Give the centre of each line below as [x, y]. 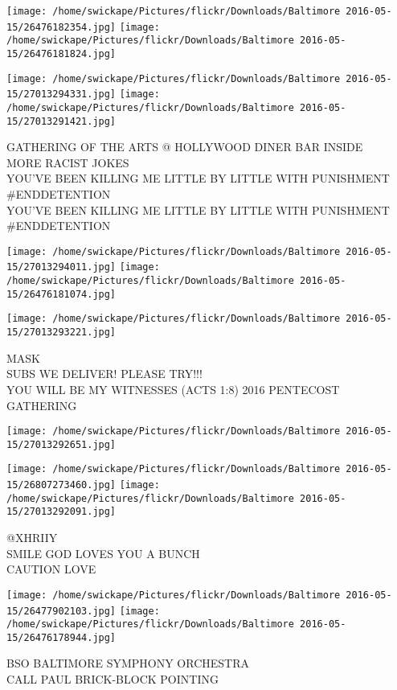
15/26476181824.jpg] [61, 53]
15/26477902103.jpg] [61, 611]
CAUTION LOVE [51, 569]
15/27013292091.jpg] [61, 512]
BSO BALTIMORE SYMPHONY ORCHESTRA [128, 663]
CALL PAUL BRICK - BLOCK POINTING [113, 679]
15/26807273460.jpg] [61, 485]
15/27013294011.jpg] [61, 267]
